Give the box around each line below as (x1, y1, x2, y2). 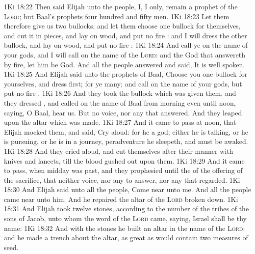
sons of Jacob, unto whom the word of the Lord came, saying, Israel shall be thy (4, 213, 247, 224)
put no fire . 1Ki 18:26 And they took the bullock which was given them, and (4, 88, 236, 98)
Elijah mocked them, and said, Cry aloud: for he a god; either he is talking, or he (4, 126, 248, 137)
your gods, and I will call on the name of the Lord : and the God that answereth (4, 49, 245, 59)
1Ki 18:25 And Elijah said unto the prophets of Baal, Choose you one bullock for (4, 69, 248, 79)
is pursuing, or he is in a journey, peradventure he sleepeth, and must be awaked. (4, 136, 248, 146)
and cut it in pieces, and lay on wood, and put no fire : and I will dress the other (4, 30, 247, 40)
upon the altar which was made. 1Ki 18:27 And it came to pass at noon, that (4, 117, 236, 127)
